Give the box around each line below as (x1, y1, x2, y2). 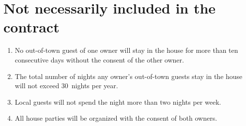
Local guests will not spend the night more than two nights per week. (15, 96, 221, 107)
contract (3, 17, 60, 37)
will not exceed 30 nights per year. (15, 80, 118, 91)
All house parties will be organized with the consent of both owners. (15, 113, 217, 123)
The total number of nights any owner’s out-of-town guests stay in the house (15, 71, 243, 81)
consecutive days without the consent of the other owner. (15, 54, 184, 64)
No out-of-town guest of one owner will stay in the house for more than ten (15, 45, 238, 55)
